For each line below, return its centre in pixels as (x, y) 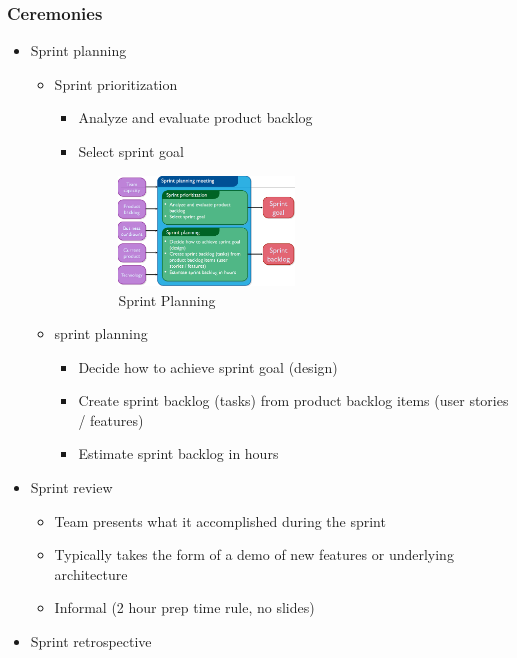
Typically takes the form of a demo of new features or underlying (254, 554)
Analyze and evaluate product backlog (195, 117)
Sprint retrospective (91, 641)
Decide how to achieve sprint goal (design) (208, 366)
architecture (91, 573)
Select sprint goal (131, 151)
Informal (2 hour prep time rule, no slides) (184, 607)
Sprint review (71, 487)
